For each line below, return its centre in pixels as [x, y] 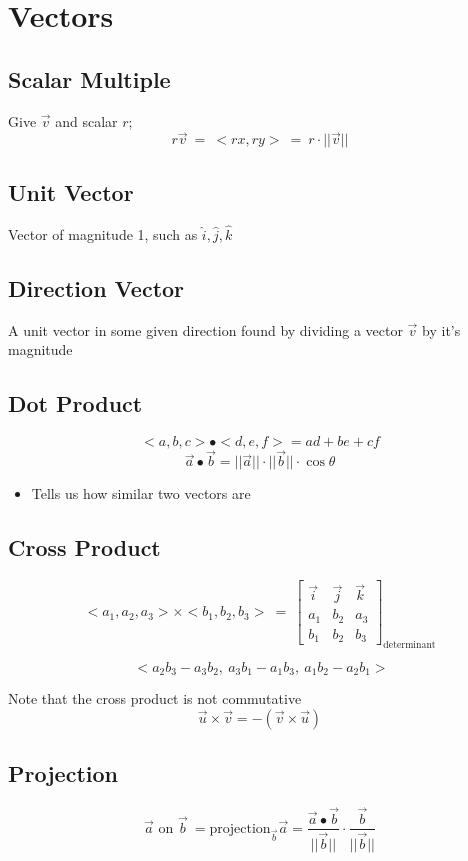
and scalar [86, 120]
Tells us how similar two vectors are [141, 493]
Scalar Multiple [89, 78]
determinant [409, 645]
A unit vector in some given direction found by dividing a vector [205, 329]
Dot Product [75, 403]
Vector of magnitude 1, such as [103, 233]
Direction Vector [96, 287]
